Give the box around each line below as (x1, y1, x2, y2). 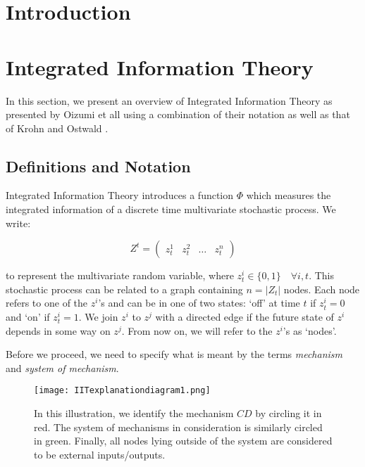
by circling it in (255, 406, 322, 421)
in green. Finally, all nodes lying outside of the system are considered (34, 433, 333, 448)
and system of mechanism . (6, 360, 119, 375)
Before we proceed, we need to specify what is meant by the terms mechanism (6, 347, 343, 362)
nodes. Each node (283, 281, 360, 296)
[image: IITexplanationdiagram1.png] (34, 385, 211, 396)
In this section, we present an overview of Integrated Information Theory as (6, 93, 333, 108)
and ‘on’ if (6, 309, 50, 324)
